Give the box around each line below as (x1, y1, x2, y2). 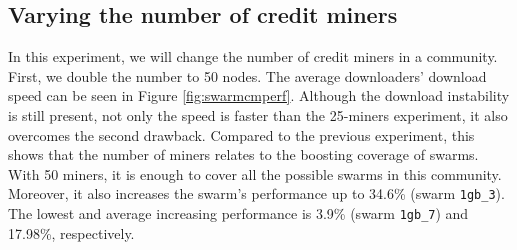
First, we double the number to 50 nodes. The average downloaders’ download (8, 65, 487, 86)
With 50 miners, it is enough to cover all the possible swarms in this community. (8, 163, 502, 184)
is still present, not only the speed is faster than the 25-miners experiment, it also (8, 104, 508, 125)
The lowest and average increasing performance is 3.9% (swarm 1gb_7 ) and (8, 203, 469, 224)
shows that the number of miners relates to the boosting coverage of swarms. (8, 144, 479, 165)
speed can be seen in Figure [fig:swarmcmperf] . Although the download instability (8, 85, 510, 106)
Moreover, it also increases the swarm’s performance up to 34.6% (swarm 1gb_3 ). (8, 183, 505, 204)
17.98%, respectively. (8, 222, 135, 243)
